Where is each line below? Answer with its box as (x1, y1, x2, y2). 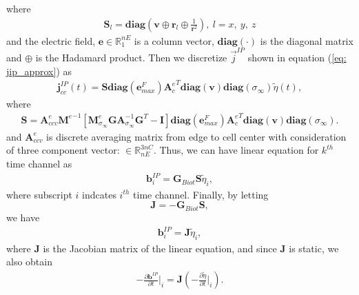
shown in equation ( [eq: (247, 50, 347, 64)
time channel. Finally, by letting (133, 187, 269, 201)
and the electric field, (6, 33, 96, 48)
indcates (82, 187, 116, 201)
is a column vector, (134, 33, 214, 48)
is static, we (289, 241, 339, 255)
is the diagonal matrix (260, 33, 353, 48)
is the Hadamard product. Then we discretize (35, 50, 227, 64)
